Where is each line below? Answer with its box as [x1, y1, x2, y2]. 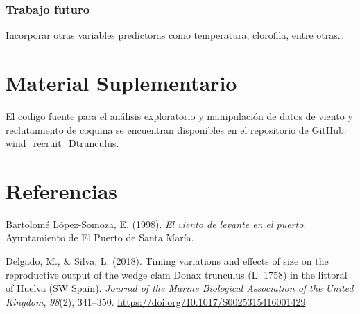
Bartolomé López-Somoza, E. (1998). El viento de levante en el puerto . [6, 216, 307, 231]
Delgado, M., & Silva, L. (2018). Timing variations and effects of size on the [6, 254, 329, 268]
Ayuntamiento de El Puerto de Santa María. [6, 230, 194, 245]
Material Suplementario [6, 69, 237, 96]
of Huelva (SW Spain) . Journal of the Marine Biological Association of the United [6, 281, 354, 295]
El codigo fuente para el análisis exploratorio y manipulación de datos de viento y [6, 108, 353, 123]
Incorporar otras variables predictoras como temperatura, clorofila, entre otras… [6, 28, 345, 42]
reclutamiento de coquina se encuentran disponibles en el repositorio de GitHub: [6, 122, 347, 137]
